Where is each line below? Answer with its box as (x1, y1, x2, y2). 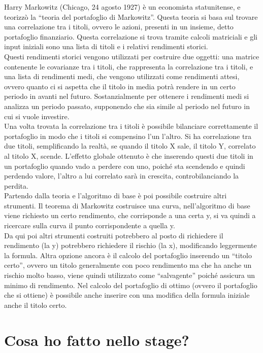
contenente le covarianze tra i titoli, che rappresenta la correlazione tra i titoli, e (4, 61, 253, 72)
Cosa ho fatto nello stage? (4, 329, 189, 350)
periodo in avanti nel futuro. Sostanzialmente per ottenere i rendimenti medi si (4, 91, 249, 101)
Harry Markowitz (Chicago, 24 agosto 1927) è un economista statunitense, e (4, 2, 241, 12)
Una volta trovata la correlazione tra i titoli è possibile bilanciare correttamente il (4, 121, 258, 131)
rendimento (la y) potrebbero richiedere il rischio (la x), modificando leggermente (4, 240, 257, 251)
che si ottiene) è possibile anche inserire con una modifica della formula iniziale (4, 290, 250, 300)
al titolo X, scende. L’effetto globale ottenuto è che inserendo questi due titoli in (4, 150, 253, 161)
